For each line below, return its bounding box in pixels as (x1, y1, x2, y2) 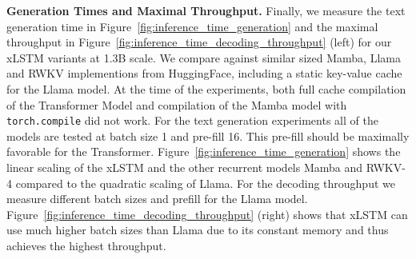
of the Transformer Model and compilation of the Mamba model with (6, 96, 347, 113)
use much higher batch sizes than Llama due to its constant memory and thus (6, 221, 389, 238)
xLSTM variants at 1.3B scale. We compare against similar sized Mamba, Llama (6, 49, 401, 66)
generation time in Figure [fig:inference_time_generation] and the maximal (6, 18, 378, 34)
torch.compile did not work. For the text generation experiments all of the (6, 112, 378, 129)
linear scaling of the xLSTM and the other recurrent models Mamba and (6, 159, 363, 175)
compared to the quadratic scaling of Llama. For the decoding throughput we (15, 174, 395, 191)
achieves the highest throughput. (6, 237, 166, 253)
